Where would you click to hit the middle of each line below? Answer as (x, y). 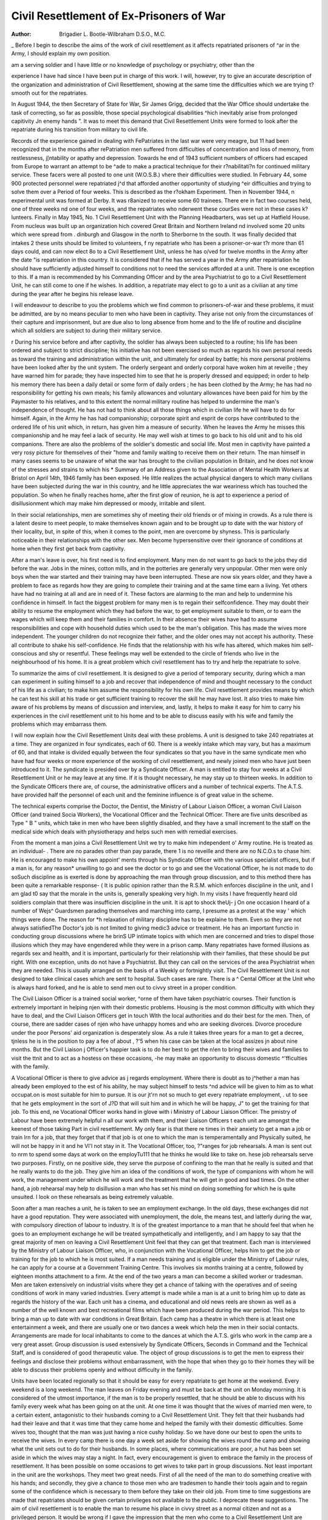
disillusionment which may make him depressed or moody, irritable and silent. (108, 503)
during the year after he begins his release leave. (72, 294)
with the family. (30, 1066)
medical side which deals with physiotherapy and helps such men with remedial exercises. (125, 831)
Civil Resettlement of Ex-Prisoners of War (118, 16)
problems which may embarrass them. (59, 724)
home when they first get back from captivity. (68, 549)
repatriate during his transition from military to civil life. (80, 130)
